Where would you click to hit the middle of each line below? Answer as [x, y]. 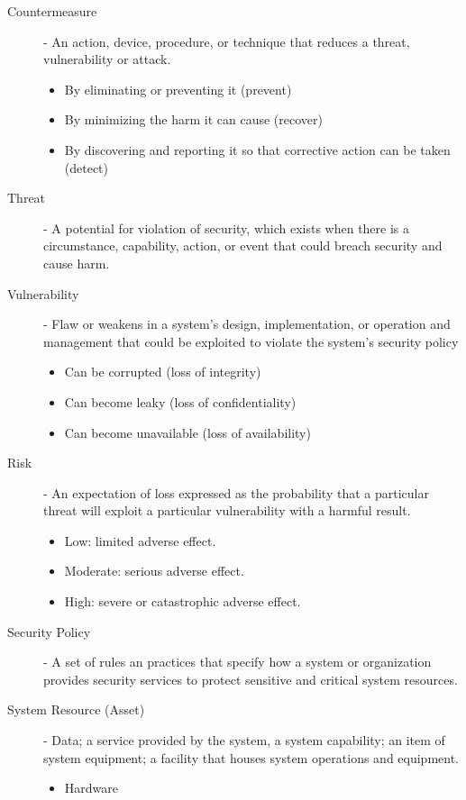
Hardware [91, 788]
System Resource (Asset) [76, 709]
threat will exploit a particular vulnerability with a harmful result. [227, 510]
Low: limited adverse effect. [140, 540]
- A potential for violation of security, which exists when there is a [227, 227]
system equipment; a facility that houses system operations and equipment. [251, 757]
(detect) [87, 167]
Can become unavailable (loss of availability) [187, 432]
